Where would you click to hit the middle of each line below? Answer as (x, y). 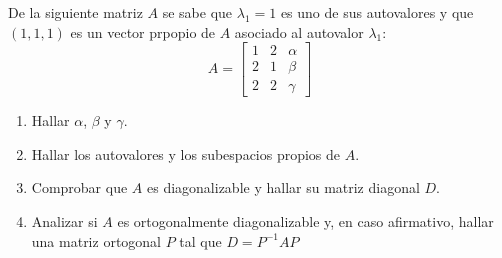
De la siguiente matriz (75, 12)
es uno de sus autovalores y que (377, 12)
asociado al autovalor (299, 31)
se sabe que (197, 12)
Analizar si (64, 221)
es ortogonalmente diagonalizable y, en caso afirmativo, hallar (305, 221)
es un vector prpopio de (143, 31)
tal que (200, 240)
